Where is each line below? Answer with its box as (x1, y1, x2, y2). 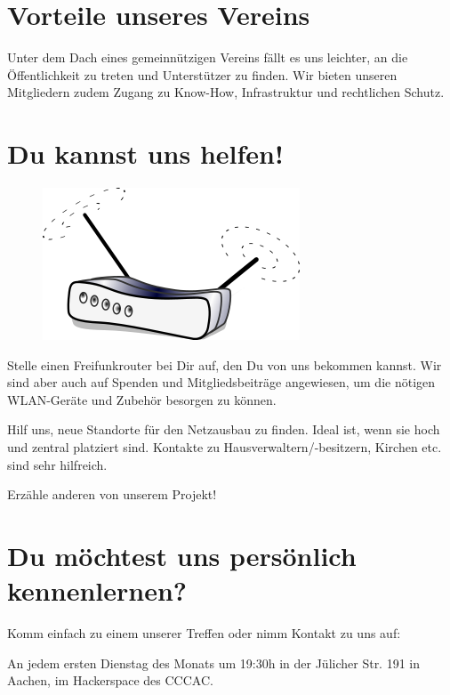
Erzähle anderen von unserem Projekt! (7, 485, 217, 504)
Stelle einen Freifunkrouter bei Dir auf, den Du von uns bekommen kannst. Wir (7, 355, 442, 374)
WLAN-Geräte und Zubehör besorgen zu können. (7, 390, 277, 408)
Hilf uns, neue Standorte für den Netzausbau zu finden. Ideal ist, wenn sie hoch (7, 420, 440, 439)
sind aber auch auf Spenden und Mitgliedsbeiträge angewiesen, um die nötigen (7, 373, 436, 392)
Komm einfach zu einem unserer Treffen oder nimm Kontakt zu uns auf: (7, 624, 401, 642)
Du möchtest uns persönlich (7, 537, 357, 573)
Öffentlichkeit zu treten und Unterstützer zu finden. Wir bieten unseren (7, 65, 398, 84)
